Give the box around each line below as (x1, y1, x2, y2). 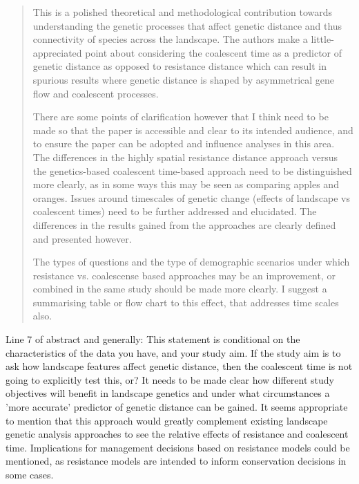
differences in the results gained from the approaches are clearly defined (32, 217, 336, 232)
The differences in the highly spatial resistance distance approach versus (32, 149, 338, 164)
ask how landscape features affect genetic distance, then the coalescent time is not (6, 359, 353, 373)
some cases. (6, 467, 54, 481)
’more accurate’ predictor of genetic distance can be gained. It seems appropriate (6, 400, 348, 414)
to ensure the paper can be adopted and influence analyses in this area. (32, 136, 335, 151)
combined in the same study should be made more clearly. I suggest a (32, 281, 327, 296)
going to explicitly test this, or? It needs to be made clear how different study (6, 372, 334, 387)
